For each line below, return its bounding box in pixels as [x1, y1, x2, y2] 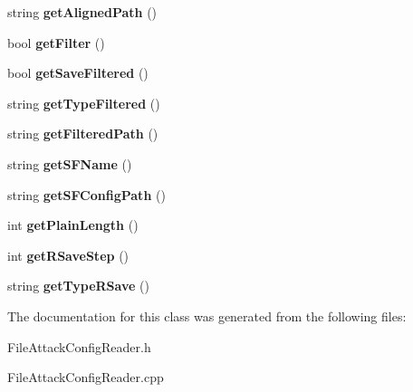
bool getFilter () [7, 33, 105, 52]
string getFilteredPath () [7, 124, 158, 143]
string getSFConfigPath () [7, 185, 166, 204]
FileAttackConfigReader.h [7, 337, 151, 356]
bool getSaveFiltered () [7, 63, 149, 82]
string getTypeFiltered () [7, 93, 160, 112]
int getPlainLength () [7, 215, 139, 234]
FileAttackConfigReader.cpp [7, 368, 164, 387]
